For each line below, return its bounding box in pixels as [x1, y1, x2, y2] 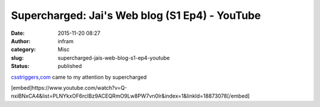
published [57, 63, 82, 70]
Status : [11, 63, 30, 70]
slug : [11, 54, 24, 61]
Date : [11, 30, 25, 37]
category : [11, 46, 36, 53]
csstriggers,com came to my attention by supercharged [11, 73, 147, 80]
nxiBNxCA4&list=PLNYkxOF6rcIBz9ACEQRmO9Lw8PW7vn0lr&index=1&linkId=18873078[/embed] [11, 92, 250, 100]
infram [57, 37, 74, 44]
